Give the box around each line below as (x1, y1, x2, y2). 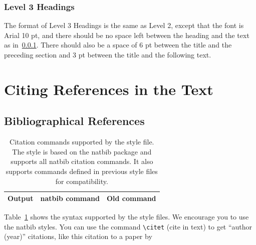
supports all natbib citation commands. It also (11, 156, 153, 166)
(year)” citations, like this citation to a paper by (4, 231, 152, 241)
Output (8, 193, 34, 203)
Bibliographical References (4, 113, 145, 128)
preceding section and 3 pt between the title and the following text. (4, 49, 211, 59)
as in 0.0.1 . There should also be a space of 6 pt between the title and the (4, 39, 232, 50)
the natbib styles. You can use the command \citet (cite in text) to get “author (4, 221, 252, 231)
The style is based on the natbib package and (12, 146, 152, 156)
